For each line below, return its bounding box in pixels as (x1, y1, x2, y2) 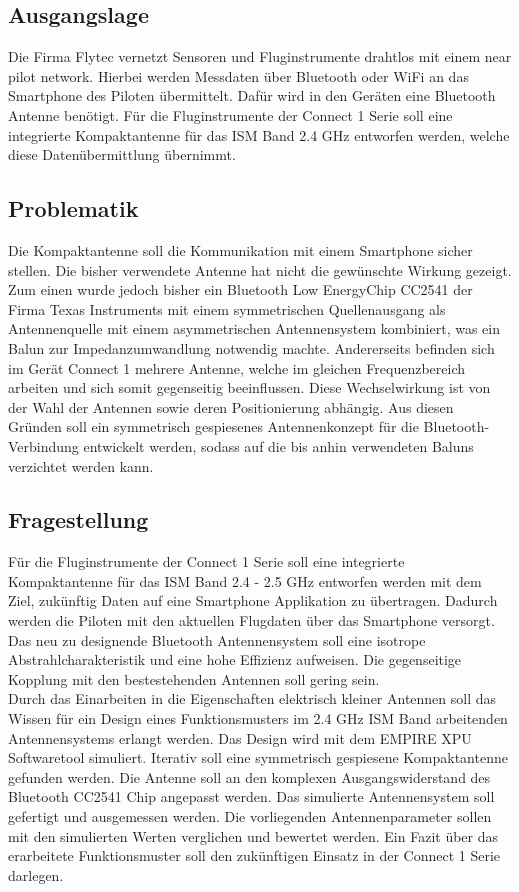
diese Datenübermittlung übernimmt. (8, 144, 236, 165)
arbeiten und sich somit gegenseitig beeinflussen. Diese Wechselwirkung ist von (8, 377, 491, 398)
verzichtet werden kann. (8, 455, 154, 476)
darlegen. (8, 864, 64, 885)
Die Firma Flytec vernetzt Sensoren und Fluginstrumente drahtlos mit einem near (8, 46, 512, 67)
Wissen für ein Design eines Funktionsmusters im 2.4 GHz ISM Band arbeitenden (8, 708, 508, 729)
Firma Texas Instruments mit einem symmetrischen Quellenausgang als (8, 298, 446, 319)
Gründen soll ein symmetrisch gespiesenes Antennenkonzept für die (8, 416, 419, 437)
